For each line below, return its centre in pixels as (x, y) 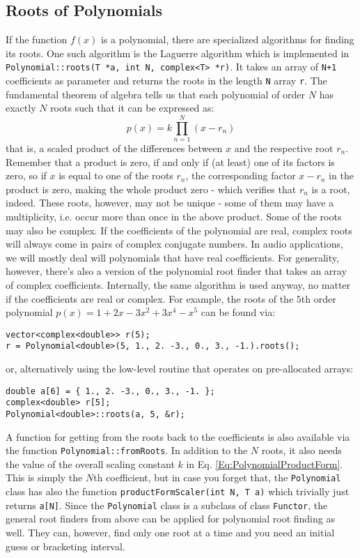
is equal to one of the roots (116, 175)
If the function (37, 39)
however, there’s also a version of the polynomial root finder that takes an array (176, 271)
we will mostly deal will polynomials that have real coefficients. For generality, (172, 257)
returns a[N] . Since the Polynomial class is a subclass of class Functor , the (167, 505)
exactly (21, 108)
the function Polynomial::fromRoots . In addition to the (127, 450)
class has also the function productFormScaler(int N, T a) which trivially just (178, 491)
